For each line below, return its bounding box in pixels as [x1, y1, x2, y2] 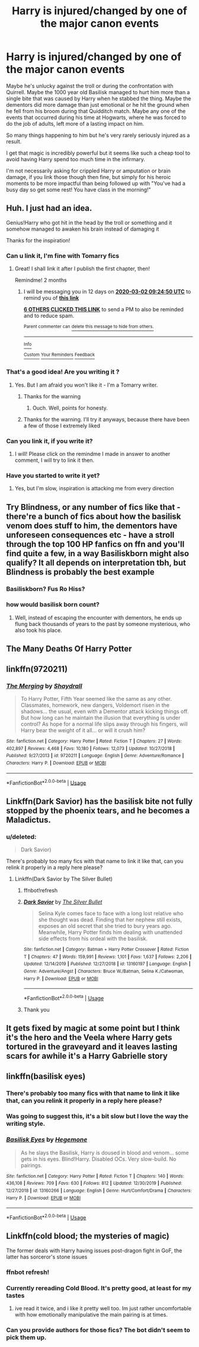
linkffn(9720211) [6, 664, 68, 674]
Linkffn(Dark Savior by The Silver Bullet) [14, 875, 113, 882]
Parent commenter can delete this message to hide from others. [23, 324, 154, 330]
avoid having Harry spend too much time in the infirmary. [6, 155, 145, 162]
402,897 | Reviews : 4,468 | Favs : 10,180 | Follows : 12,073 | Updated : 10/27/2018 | [6, 745, 175, 751]
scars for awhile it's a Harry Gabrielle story [6, 1051, 168, 1061]
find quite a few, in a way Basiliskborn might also [6, 548, 190, 558]
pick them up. [6, 1333, 47, 1341]
